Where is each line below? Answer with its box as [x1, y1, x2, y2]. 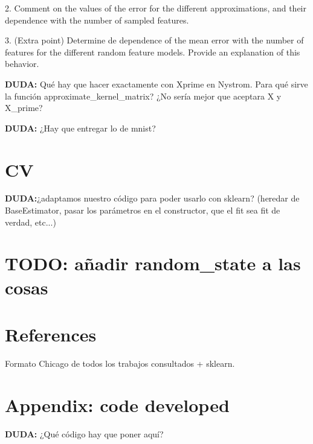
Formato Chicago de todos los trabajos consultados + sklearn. [5, 357, 235, 369]
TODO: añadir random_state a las [5, 251, 301, 276]
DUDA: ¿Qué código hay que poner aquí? [5, 427, 164, 440]
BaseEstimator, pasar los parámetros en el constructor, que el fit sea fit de [5, 204, 280, 217]
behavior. [5, 57, 39, 70]
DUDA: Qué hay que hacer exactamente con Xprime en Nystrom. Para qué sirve [5, 77, 308, 90]
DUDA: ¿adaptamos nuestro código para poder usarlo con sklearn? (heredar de [5, 192, 300, 205]
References [5, 322, 97, 346]
